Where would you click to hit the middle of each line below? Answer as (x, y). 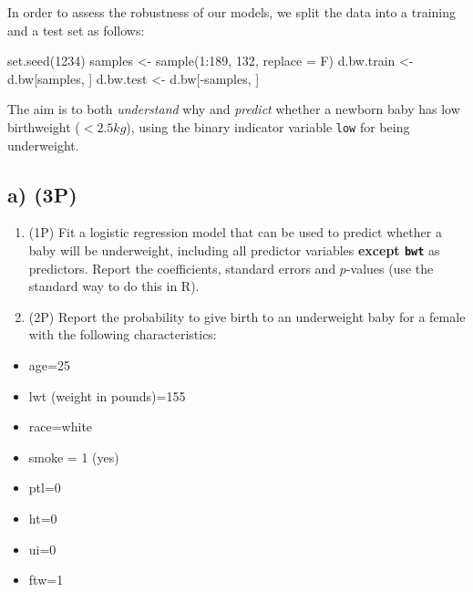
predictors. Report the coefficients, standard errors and (182, 268)
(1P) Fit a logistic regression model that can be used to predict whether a (235, 232)
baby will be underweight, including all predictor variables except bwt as (234, 250)
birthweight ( (44, 126)
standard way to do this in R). (114, 286)
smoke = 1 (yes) (74, 457)
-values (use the (390, 268)
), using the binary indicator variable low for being (268, 126)
